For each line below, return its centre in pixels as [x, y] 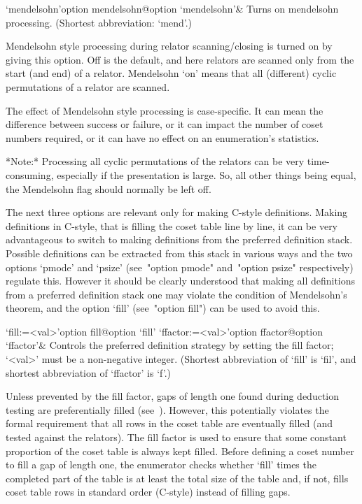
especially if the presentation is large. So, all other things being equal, [207, 174]
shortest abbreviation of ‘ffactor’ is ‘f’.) [89, 372]
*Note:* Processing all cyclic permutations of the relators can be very [155, 161]
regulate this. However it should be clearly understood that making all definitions [181, 281]
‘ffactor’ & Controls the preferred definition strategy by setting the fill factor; [170, 345]
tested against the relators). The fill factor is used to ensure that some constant [176, 437]
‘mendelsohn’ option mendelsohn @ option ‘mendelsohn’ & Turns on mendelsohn [172, 8]
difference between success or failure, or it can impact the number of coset [165, 124]
